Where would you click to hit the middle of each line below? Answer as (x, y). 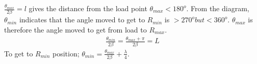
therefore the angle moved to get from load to (75, 29)
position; (66, 53)
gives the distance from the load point (88, 8)
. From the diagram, (218, 8)
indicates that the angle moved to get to (82, 20)
